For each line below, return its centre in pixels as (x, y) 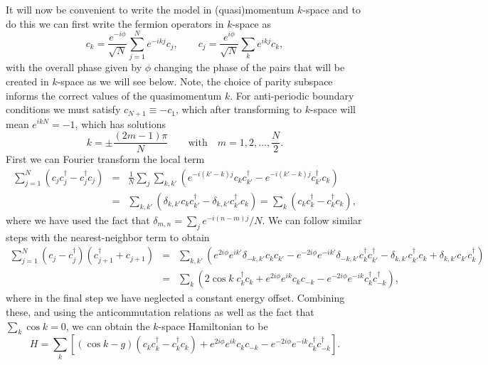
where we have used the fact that (78, 219)
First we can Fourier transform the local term (105, 159)
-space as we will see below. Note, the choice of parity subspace (195, 81)
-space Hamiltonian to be (213, 326)
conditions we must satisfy (63, 109)
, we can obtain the (108, 326)
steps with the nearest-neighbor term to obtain (108, 237)
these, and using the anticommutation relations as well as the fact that (160, 311)
